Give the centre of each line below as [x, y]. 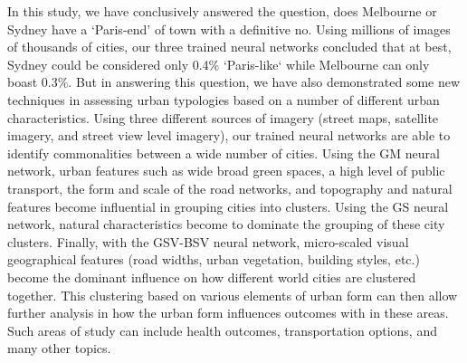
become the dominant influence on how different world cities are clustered [212, 277]
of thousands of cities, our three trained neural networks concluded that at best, [229, 47]
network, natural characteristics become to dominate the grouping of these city [226, 224]
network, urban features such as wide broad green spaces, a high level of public [226, 171]
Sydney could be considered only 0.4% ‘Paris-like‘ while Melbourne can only [219, 64]
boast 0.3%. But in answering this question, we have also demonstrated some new [234, 82]
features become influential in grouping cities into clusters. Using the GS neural [228, 206]
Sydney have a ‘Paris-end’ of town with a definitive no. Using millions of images [229, 29]
